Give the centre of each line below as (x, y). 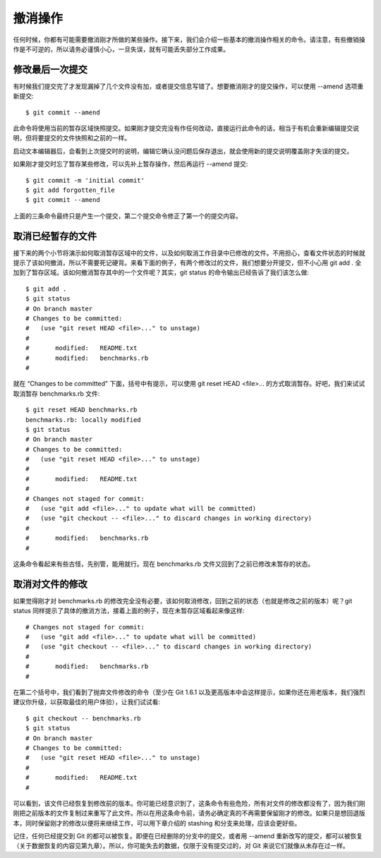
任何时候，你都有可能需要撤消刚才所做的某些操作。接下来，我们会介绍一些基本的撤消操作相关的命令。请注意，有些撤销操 (189, 40)
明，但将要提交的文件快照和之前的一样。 (72, 138)
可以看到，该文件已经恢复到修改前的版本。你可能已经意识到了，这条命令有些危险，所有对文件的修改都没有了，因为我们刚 (189, 803)
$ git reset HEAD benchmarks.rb (81, 410)
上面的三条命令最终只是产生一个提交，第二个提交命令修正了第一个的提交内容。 (127, 216)
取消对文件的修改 (50, 584)
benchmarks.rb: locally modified (83, 419)
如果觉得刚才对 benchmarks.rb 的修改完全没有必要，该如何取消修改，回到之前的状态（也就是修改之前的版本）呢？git (183, 600)
